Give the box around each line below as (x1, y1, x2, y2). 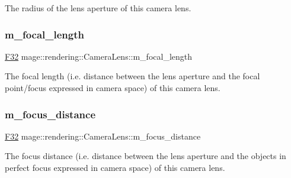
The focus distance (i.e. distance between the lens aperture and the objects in (5, 150, 286, 162)
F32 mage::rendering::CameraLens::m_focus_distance (5, 130, 201, 142)
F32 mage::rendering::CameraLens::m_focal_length (5, 50, 193, 62)
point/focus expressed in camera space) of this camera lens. (5, 82, 220, 93)
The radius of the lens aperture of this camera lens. (5, 2, 191, 14)
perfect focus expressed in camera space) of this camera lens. (5, 161, 225, 173)
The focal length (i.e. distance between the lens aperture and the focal (5, 70, 260, 82)
